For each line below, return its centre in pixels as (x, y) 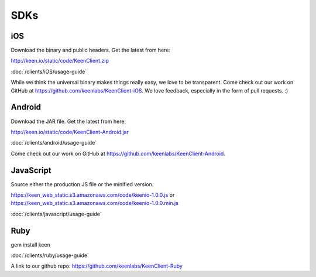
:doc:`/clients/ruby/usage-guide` (50, 255)
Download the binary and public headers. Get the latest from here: (91, 50)
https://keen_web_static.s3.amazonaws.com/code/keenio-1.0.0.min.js (95, 203)
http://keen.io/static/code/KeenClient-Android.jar (70, 132)
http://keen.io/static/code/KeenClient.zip (60, 61)
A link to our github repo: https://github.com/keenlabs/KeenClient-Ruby (97, 266)
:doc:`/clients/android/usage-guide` (54, 143)
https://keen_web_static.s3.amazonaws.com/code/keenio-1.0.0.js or (93, 195)
